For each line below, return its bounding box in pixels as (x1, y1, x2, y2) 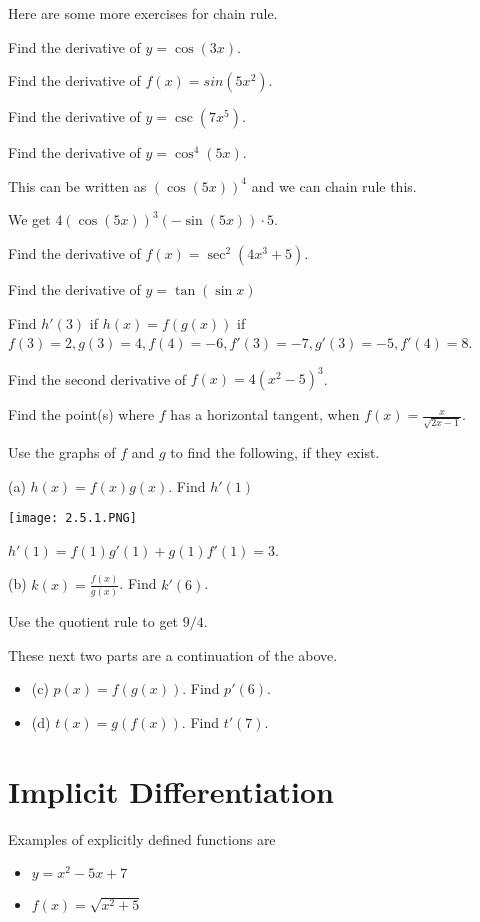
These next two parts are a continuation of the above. (8, 644, 338, 665)
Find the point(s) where (8, 404, 155, 425)
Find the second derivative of (8, 368, 187, 389)
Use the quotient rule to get (8, 611, 179, 632)
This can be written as (8, 175, 147, 196)
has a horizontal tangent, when (170, 404, 360, 425)
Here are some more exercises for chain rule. (8, 3, 278, 23)
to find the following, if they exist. (170, 441, 380, 462)
